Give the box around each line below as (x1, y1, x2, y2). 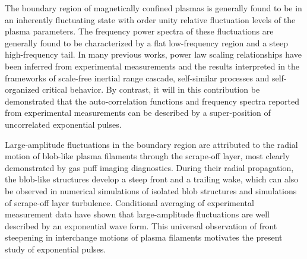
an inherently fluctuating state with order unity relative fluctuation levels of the (5, 13, 296, 26)
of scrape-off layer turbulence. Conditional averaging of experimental (5, 196, 254, 209)
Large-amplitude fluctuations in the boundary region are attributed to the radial (5, 138, 298, 150)
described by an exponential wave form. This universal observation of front (5, 219, 277, 232)
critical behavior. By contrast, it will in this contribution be (42, 83, 260, 96)
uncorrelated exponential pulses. (5, 118, 122, 130)
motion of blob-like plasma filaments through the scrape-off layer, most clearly (5, 150, 290, 162)
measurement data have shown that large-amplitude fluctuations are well (5, 208, 270, 220)
